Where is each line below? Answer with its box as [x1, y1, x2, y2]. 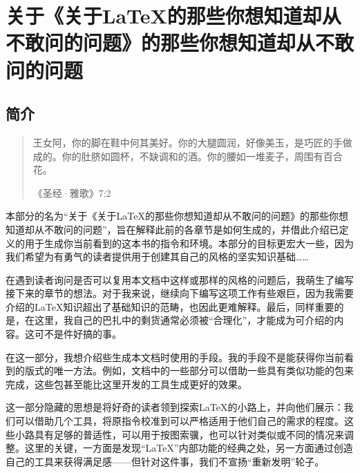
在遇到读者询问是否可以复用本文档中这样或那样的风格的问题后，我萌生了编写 [6, 272, 354, 287]
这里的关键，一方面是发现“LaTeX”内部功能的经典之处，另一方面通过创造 [24, 441, 353, 455]
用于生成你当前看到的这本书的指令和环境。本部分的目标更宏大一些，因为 [24, 235, 354, 250]
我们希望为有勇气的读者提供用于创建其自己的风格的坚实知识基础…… [6, 249, 309, 264]
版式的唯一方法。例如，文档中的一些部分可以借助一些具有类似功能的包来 [24, 363, 354, 378]
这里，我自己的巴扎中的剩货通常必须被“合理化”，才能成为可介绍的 [34, 313, 334, 327]
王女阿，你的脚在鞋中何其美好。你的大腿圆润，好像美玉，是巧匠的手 [32, 135, 343, 149]
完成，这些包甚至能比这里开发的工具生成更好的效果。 [6, 376, 247, 391]
